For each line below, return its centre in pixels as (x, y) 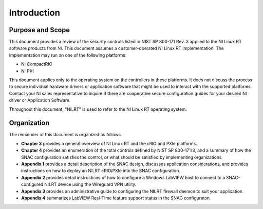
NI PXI (28, 71)
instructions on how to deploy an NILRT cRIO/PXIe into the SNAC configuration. (101, 171)
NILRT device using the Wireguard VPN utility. (90, 184)
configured (32, 184)
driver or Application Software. (40, 100)
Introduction (35, 13)
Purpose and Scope (39, 30)
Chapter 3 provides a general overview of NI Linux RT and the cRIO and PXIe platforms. (109, 143)
